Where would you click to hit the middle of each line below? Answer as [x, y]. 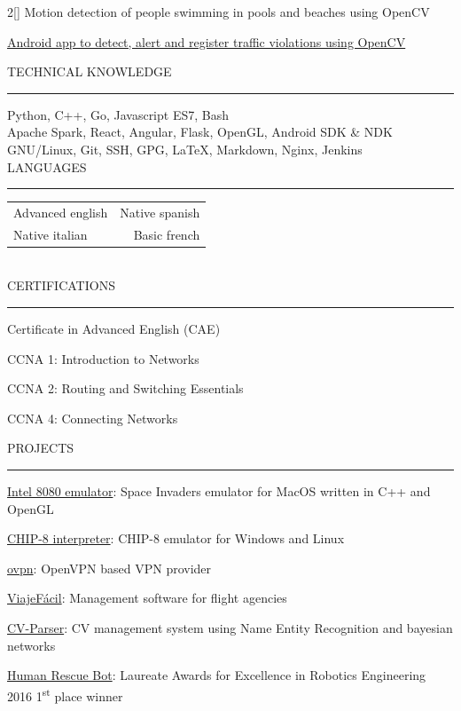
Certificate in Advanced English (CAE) [114, 329]
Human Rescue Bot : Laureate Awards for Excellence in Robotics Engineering [217, 675]
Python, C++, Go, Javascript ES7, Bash [118, 114]
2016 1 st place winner [65, 694]
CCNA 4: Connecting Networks [93, 418]
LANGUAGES [47, 166]
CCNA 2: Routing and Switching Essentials [125, 388]
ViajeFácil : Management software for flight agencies [147, 598]
